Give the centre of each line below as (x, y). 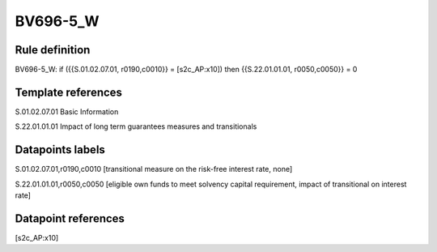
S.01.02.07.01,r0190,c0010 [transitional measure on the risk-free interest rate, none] (154, 169)
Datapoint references (70, 218)
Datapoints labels (60, 150)
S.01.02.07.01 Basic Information (67, 111)
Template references (69, 92)
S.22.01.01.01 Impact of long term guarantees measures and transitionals (136, 126)
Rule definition (53, 50)
